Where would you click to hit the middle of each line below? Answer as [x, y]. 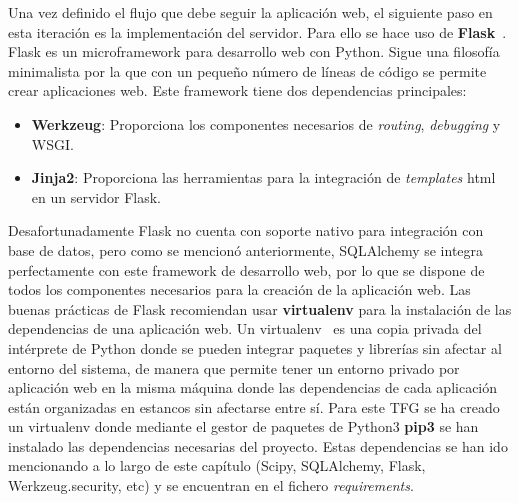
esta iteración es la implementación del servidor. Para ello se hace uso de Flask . [257, 31]
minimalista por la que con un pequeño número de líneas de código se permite [247, 70]
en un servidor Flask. [96, 196]
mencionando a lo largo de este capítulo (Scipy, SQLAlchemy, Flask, [217, 465]
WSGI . [52, 143]
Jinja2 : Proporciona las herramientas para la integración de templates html [263, 177]
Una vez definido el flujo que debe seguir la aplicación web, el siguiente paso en [250, 12]
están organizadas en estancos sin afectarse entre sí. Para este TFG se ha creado [254, 406]
